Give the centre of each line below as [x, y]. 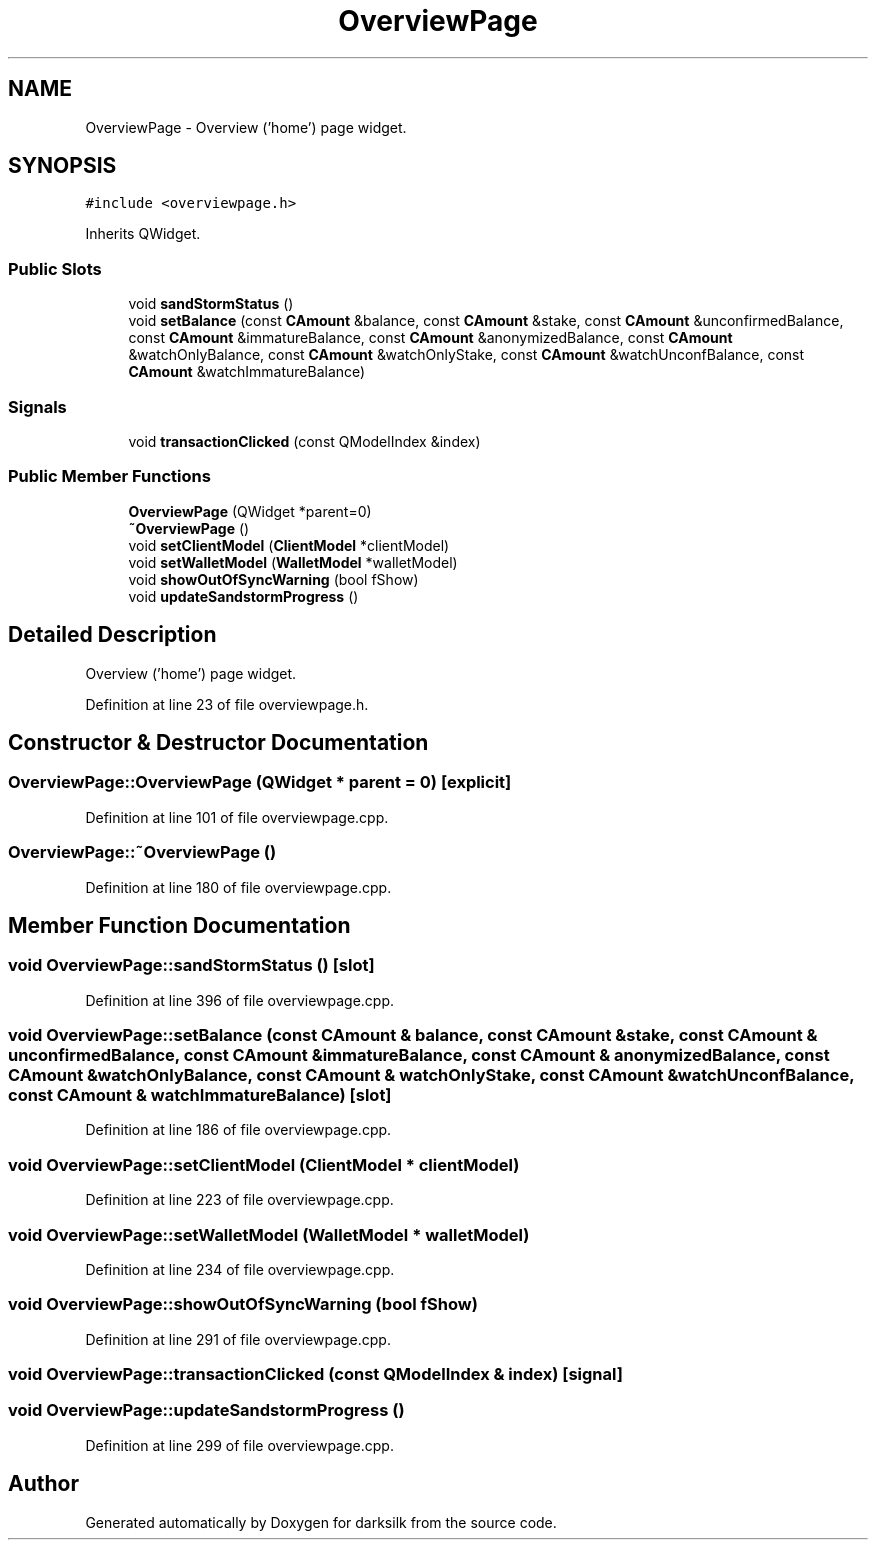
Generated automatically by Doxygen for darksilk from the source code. [321, 1522]
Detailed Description [112, 635]
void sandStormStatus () [211, 304]
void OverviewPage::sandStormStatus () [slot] [191, 965]
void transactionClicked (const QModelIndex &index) [304, 441]
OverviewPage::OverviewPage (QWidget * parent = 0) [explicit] [260, 782]
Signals [37, 406]
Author [43, 1484]
